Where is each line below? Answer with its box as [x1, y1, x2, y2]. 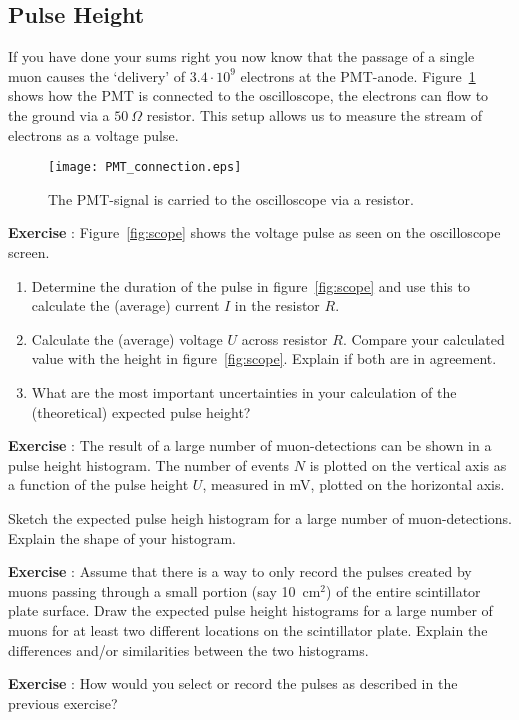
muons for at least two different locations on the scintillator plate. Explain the [8, 619, 488, 640]
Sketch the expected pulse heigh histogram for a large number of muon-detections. [8, 507, 512, 528]
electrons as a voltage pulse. [8, 124, 179, 145]
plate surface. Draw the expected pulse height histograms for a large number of [8, 600, 493, 621]
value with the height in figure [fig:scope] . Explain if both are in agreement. [31, 348, 497, 369]
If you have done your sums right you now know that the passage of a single [8, 46, 475, 67]
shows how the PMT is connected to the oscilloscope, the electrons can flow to [8, 85, 489, 106]
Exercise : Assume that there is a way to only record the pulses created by [8, 561, 472, 582]
